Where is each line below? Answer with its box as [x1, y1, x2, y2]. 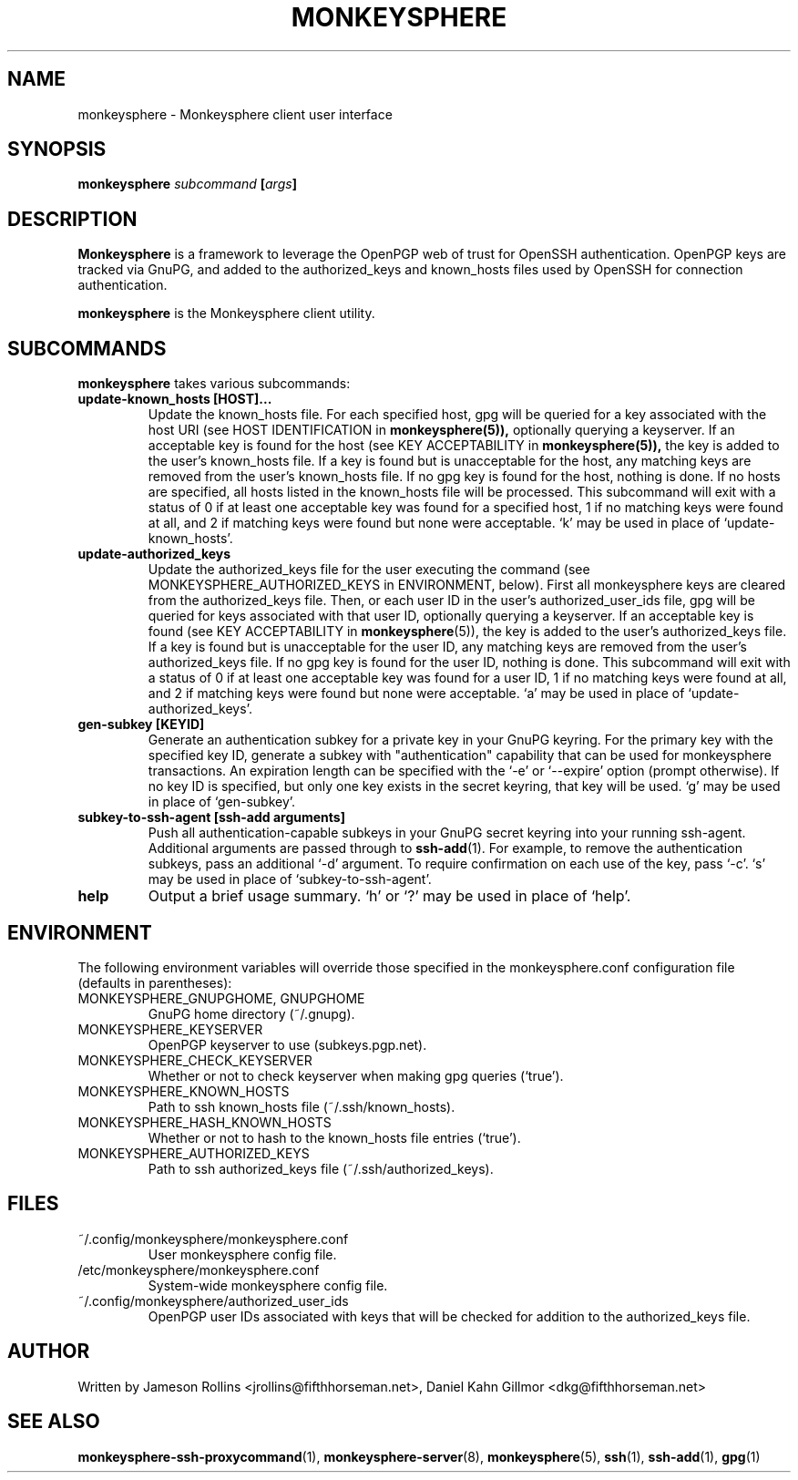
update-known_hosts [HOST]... [77, 391, 272, 407]
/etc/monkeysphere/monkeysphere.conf [77, 1261, 320, 1278]
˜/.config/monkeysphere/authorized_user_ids [77, 1292, 349, 1309]
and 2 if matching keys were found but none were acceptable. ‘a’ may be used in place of [148, 685, 685, 702]
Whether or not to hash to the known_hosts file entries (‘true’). [148, 1129, 521, 1146]
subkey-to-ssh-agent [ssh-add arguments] [77, 809, 345, 826]
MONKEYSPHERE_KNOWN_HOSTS [77, 1083, 290, 1099]
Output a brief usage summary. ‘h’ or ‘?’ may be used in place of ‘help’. [148, 887, 631, 906]
